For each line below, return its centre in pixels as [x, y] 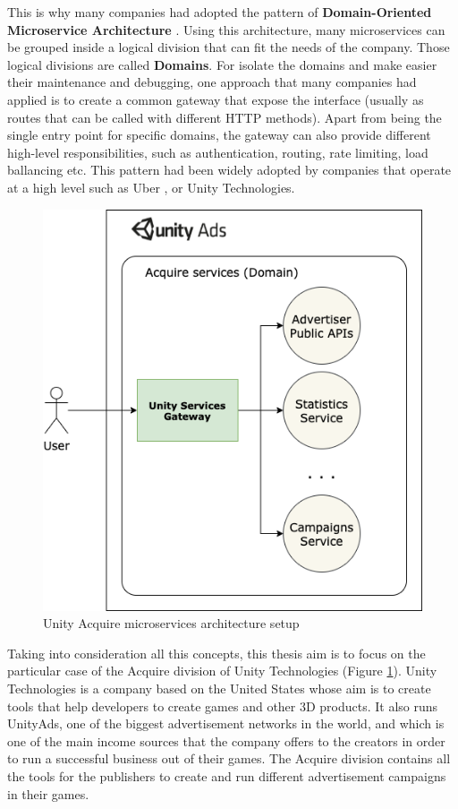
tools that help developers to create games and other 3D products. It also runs [223, 706]
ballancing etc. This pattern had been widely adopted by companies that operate [229, 170]
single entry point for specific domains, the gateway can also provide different [219, 135]
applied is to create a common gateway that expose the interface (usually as [216, 99]
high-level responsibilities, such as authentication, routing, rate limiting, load [218, 152]
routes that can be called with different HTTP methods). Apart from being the [225, 117]
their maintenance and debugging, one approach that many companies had [212, 82]
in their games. [48, 793]
